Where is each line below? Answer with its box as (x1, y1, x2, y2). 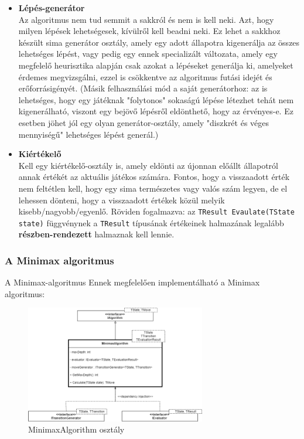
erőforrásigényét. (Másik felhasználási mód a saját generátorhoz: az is (18, 82, 268, 94)
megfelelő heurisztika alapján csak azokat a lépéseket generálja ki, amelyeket (18, 59, 293, 71)
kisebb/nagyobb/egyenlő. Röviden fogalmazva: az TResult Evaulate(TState (18, 205, 295, 217)
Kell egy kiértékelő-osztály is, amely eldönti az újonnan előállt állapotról (18, 159, 278, 171)
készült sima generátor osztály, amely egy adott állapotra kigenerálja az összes (18, 36, 300, 48)
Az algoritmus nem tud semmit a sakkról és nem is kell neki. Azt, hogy (18, 13, 274, 25)
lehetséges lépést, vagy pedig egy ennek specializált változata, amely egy (18, 47, 278, 60)
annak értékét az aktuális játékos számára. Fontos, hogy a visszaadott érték (18, 171, 290, 183)
